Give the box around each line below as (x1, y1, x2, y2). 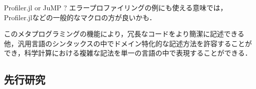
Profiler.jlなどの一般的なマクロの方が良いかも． (4, 12, 157, 22)
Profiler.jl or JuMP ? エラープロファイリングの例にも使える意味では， (4, 2, 227, 12)
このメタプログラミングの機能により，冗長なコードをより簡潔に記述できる (4, 29, 245, 39)
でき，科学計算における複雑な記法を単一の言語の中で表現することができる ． (4, 48, 252, 58)
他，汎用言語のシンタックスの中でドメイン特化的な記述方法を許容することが (4, 38, 252, 48)
